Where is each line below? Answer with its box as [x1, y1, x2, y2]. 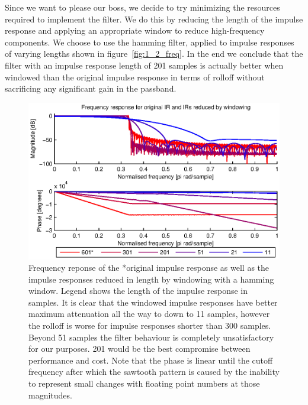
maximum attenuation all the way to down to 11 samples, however [28, 307, 270, 320]
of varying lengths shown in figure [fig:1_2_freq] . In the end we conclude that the [5, 47, 303, 60]
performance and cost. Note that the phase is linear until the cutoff [28, 354, 273, 366]
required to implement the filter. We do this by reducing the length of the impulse [5, 12, 303, 25]
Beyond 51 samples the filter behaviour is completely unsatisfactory [28, 331, 274, 343]
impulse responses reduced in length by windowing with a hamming [28, 273, 274, 285]
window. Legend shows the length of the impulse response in [28, 284, 248, 297]
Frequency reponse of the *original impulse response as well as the [28, 261, 269, 274]
